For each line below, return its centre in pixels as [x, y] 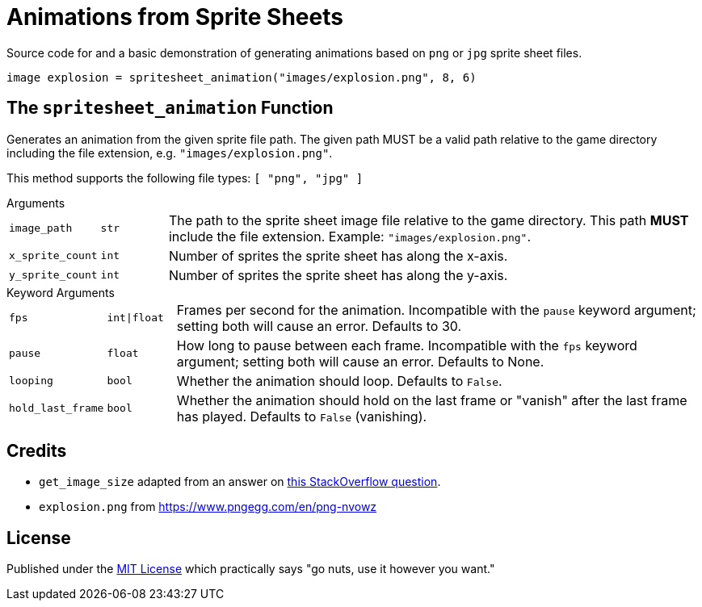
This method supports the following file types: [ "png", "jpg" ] [185, 178]
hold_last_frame [57, 408]
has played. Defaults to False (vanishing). [302, 416]
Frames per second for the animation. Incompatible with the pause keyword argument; [436, 310]
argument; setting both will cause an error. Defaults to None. [360, 361]
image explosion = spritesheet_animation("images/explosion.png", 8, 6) [242, 77]
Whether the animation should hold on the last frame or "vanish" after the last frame [432, 400]
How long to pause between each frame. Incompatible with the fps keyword [407, 345]
